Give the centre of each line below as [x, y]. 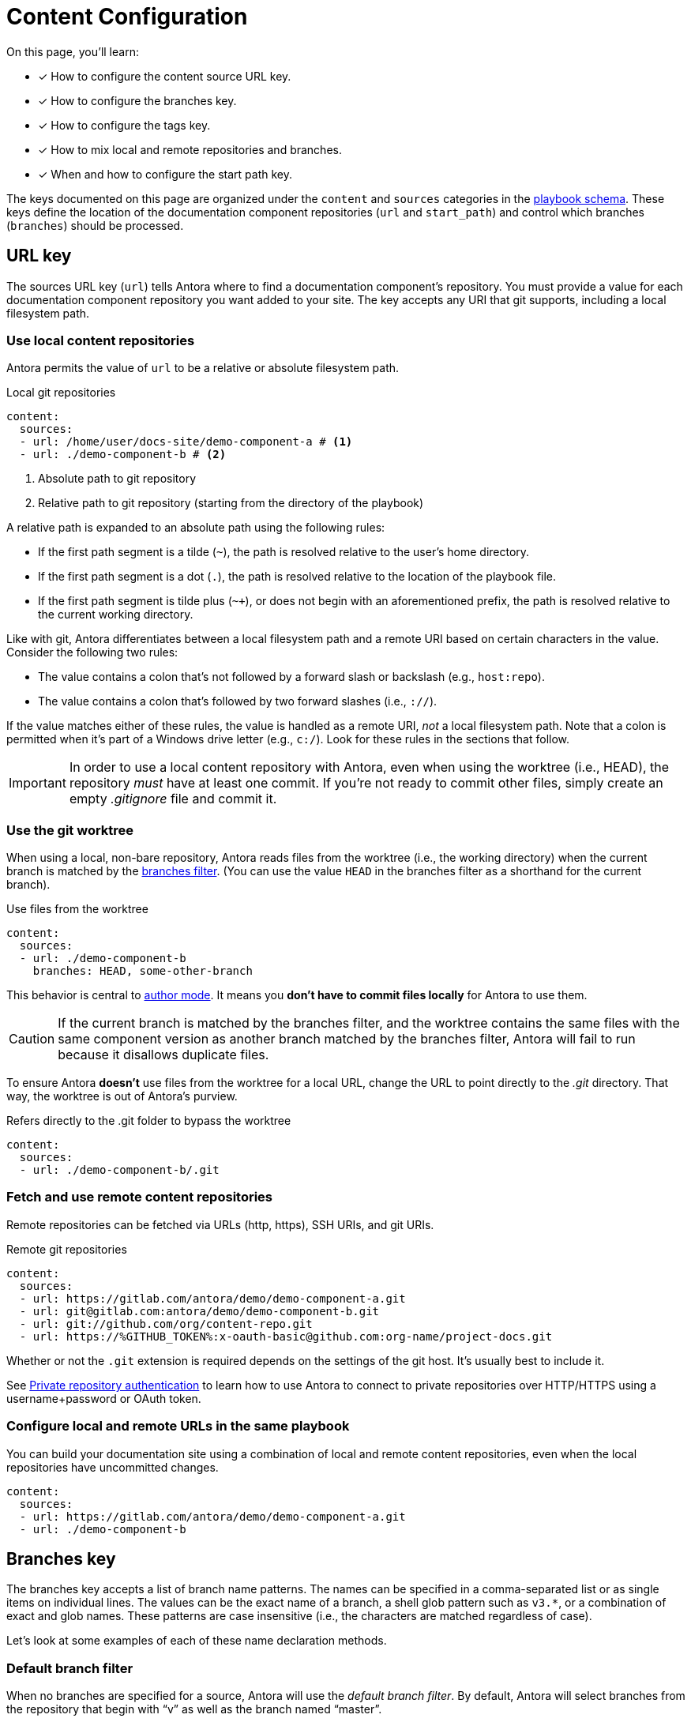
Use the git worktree [70, 830]
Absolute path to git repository [117, 479]
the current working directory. [116, 615]
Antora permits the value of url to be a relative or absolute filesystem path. [203, 368]
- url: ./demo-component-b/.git [119, 1170]
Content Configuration [127, 17]
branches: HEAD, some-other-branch [143, 971]
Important [38, 783]
